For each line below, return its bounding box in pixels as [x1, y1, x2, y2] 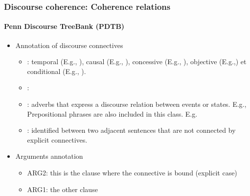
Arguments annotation [15, 151, 83, 161]
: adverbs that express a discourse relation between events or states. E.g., [27, 99, 247, 109]
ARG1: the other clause [27, 184, 98, 194]
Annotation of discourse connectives [15, 40, 123, 50]
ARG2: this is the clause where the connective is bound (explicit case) [27, 167, 237, 177]
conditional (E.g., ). [27, 66, 86, 76]
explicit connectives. [27, 134, 88, 145]
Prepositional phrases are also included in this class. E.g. [27, 108, 198, 119]
